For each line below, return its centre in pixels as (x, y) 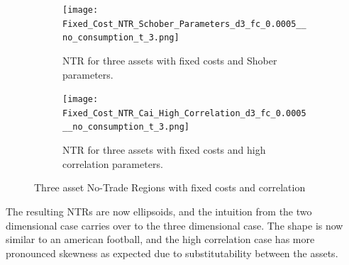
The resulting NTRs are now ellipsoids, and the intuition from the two (159, 211)
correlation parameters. (113, 163)
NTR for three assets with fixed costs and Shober (170, 60)
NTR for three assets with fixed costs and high (164, 150)
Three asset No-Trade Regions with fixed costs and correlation (170, 187)
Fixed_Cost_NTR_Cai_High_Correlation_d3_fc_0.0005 (184, 113)
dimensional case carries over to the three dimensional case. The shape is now (174, 225)
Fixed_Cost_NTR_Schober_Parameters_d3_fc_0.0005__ (184, 24)
